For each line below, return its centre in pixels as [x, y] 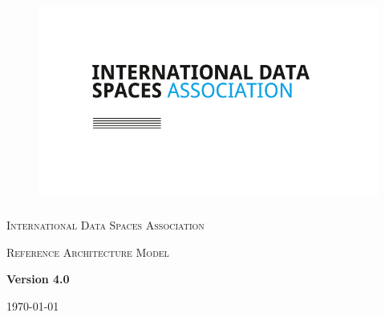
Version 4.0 [38, 279]
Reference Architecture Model [88, 252]
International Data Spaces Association [105, 225]
